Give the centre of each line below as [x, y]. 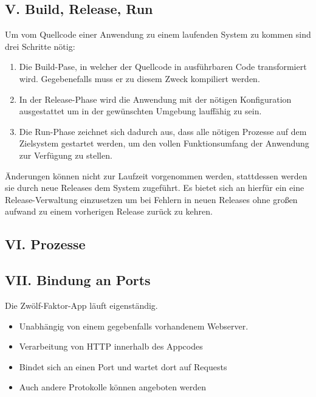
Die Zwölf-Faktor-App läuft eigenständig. [81, 305]
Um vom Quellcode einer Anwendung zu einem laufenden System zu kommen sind [158, 34]
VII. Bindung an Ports [78, 280]
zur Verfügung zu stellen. [66, 155]
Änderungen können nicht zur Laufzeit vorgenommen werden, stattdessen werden [156, 175]
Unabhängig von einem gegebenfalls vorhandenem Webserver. [134, 326]
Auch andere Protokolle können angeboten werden [112, 387]
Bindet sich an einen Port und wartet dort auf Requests [123, 366]
